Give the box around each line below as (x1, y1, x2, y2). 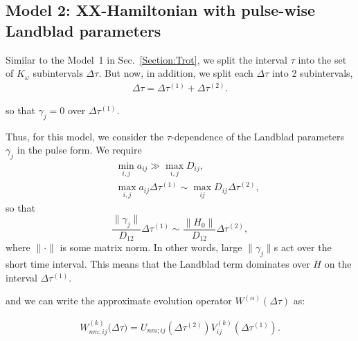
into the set (298, 52, 347, 66)
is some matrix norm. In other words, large (60, 240, 242, 255)
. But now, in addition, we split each (98, 66, 253, 80)
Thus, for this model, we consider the (6, 129, 164, 143)
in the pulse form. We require (17, 142, 142, 157)
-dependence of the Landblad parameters (170, 129, 345, 143)
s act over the (274, 240, 332, 255)
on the (324, 257, 352, 271)
